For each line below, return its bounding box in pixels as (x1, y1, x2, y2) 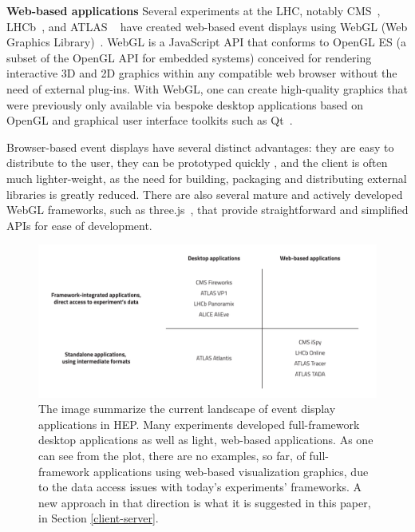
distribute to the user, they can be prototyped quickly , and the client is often (6, 154, 388, 171)
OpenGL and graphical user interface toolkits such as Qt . (6, 112, 293, 129)
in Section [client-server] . (38, 510, 159, 526)
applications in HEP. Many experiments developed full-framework (38, 415, 360, 432)
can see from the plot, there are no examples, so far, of (38, 447, 306, 463)
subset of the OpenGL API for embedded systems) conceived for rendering (6, 49, 372, 66)
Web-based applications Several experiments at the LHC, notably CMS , (6, 2, 381, 18)
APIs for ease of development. (6, 216, 152, 233)
